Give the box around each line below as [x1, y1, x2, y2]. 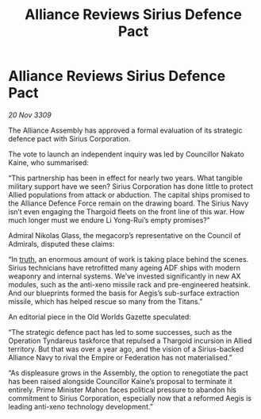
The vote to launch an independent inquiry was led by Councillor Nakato [8, 149, 244, 159]
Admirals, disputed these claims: [8, 239, 115, 248]
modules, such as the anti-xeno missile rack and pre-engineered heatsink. [8, 279, 251, 289]
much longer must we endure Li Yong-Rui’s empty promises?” [8, 215, 210, 225]
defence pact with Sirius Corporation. [8, 133, 131, 144]
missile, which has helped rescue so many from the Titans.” [8, 296, 203, 306]
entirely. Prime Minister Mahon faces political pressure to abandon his [8, 385, 236, 394]
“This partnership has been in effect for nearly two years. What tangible [8, 173, 244, 183]
